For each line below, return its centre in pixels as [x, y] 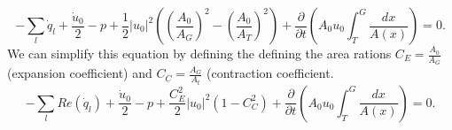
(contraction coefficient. [270, 73]
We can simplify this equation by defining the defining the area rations [199, 53]
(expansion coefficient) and [80, 73]
